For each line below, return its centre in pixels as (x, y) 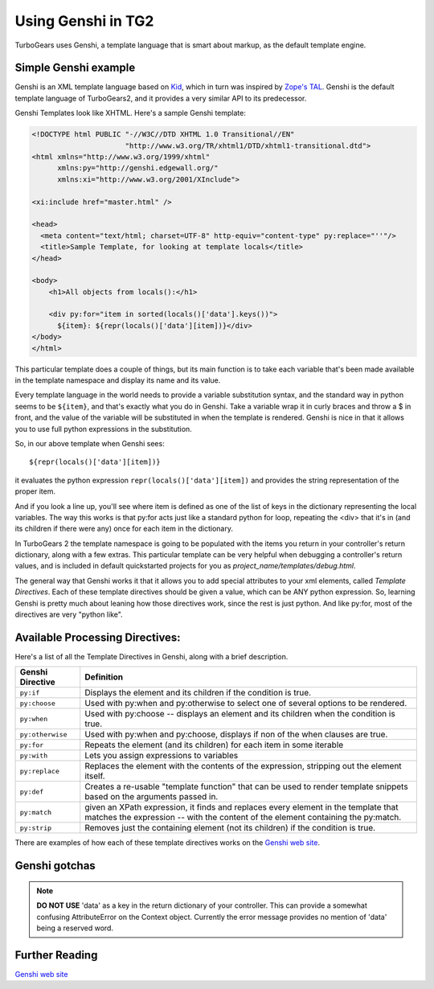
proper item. (35, 491)
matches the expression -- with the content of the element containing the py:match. (243, 818)
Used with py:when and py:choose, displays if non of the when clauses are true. (236, 734)
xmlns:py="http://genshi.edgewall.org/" (138, 168)
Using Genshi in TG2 (84, 21)
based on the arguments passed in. (151, 797)
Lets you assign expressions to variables (162, 756)
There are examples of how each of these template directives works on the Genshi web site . (168, 843)
